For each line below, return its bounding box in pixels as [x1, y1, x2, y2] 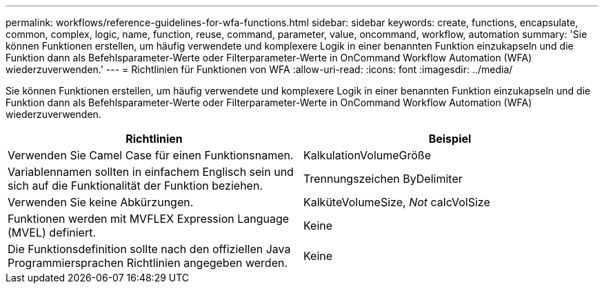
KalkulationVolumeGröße [303, 148, 432, 162]
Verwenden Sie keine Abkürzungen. [8, 195, 194, 209]
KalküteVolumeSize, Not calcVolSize [303, 195, 490, 209]
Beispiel [428, 132, 472, 146]
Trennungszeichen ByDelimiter [303, 172, 463, 186]
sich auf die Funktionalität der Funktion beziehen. [8, 179, 263, 192]
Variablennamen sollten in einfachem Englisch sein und [8, 165, 294, 179]
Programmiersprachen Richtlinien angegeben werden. [8, 256, 288, 270]
